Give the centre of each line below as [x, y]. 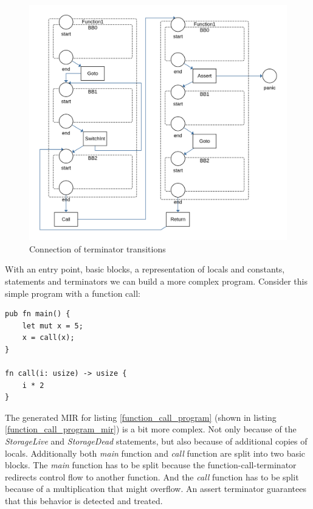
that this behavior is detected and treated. [84, 501]
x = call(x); [48, 338]
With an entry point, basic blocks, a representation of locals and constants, [145, 269]
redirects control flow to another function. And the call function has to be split [152, 476]
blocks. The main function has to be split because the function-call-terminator [151, 465]
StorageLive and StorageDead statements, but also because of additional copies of [156, 441]
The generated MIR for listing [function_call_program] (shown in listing [141, 417]
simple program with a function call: [73, 293]
